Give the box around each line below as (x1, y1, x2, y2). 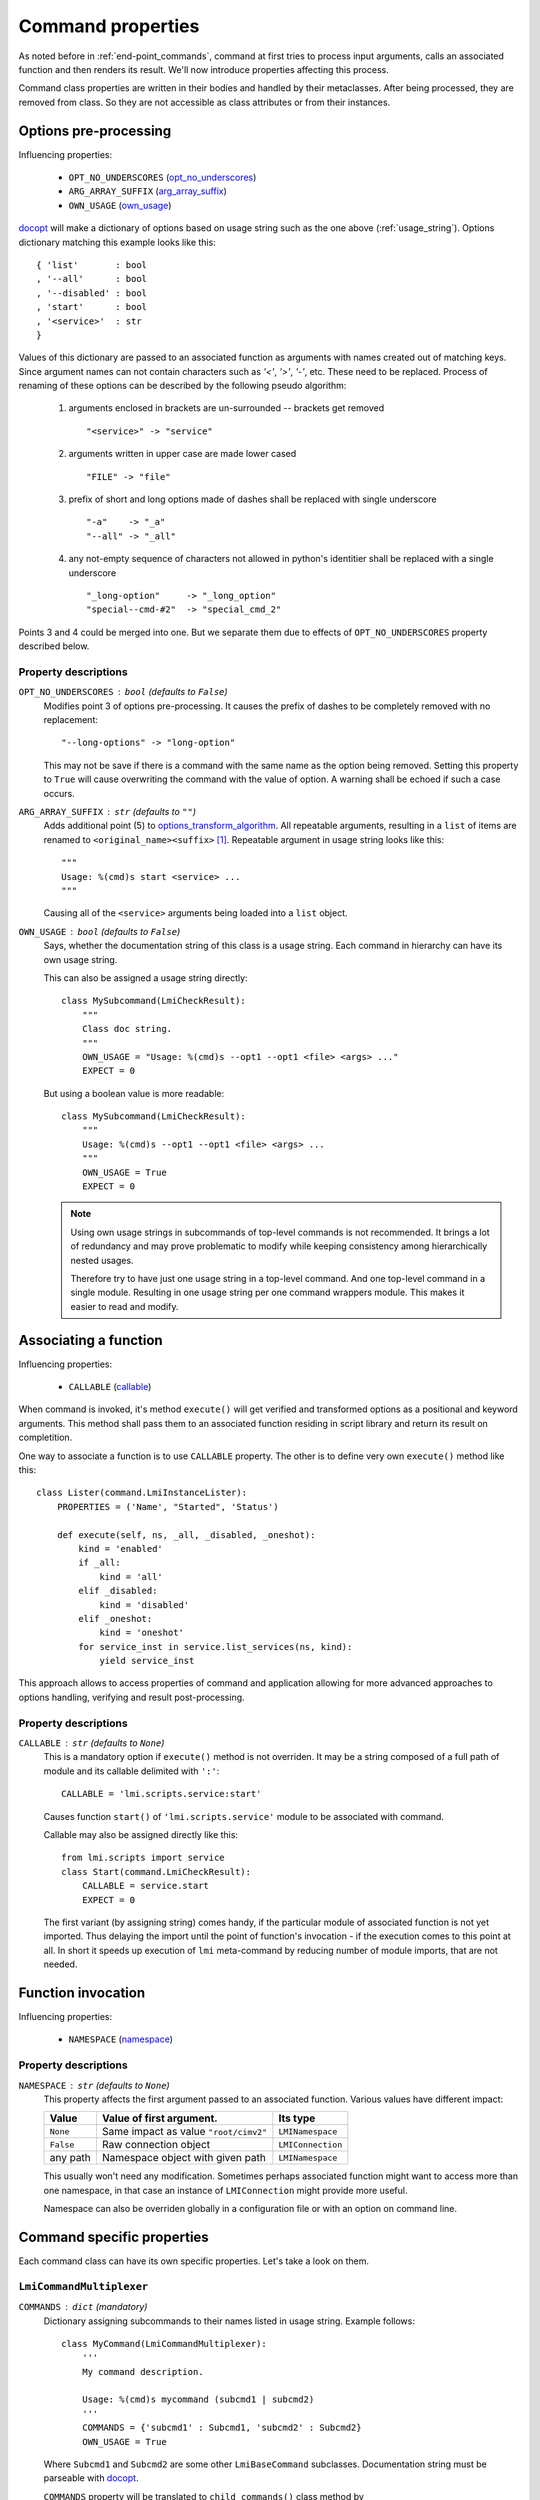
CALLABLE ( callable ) (68, 1381, 152, 1393)
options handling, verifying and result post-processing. (18, 1691, 245, 1703)
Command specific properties (18, 2228, 209, 2245)
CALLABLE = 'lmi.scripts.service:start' (61, 1788, 262, 1800)
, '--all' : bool (36, 273, 148, 285)
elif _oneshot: (78, 1613, 153, 1624)
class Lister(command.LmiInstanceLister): (36, 1487, 248, 1499)
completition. (18, 1431, 73, 1444)
